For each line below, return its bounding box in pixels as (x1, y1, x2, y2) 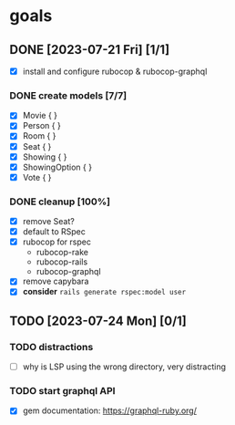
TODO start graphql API (9, 385, 116, 398)
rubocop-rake (36, 247, 89, 258)
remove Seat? (22, 216, 75, 227)
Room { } (22, 130, 56, 141)
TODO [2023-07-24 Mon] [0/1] (9, 313, 187, 328)
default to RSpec (22, 226, 87, 237)
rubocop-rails (36, 256, 88, 267)
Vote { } (22, 171, 52, 182)
